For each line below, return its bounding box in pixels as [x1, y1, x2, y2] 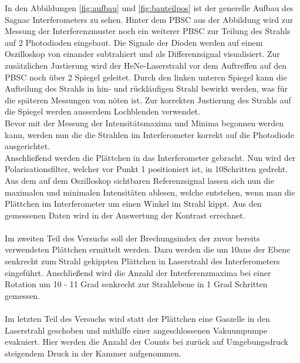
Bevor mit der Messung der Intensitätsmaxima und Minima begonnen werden [5, 116, 284, 129]
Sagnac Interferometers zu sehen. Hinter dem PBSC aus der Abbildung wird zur [5, 13, 294, 25]
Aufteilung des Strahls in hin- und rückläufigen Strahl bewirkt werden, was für [5, 82, 288, 95]
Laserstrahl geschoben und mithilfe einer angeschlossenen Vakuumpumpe [5, 324, 268, 336]
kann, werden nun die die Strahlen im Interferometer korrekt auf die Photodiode [5, 128, 294, 140]
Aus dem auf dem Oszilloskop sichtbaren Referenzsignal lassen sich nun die [5, 174, 274, 186]
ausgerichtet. [5, 140, 50, 152]
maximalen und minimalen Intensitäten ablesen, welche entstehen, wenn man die [5, 186, 295, 198]
